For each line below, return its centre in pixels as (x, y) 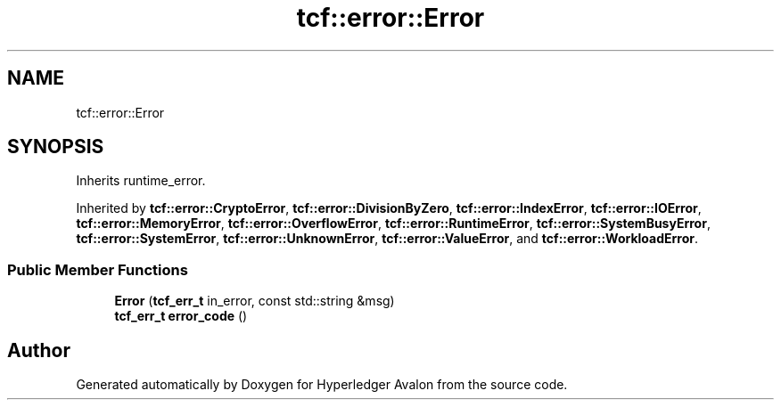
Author (39, 350)
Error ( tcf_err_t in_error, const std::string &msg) (255, 301)
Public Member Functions (98, 269)
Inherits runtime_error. (141, 181)
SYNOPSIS (56, 147)
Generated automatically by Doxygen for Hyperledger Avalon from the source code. (322, 385)
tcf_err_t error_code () (181, 316)
